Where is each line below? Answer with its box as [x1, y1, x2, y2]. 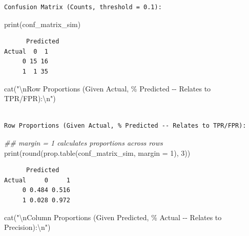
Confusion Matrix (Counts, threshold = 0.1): [4, 4, 162, 11]
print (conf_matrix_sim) [4, 18, 81, 29]
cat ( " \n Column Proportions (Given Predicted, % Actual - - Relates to [4, 211, 222, 222]
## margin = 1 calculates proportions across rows [4, 137, 163, 148]
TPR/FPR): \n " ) [4, 93, 56, 104]
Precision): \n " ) [4, 222, 51, 232]
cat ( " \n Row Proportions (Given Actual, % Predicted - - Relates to [4, 83, 211, 93]
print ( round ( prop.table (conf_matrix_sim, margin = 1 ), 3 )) [4, 147, 191, 158]
